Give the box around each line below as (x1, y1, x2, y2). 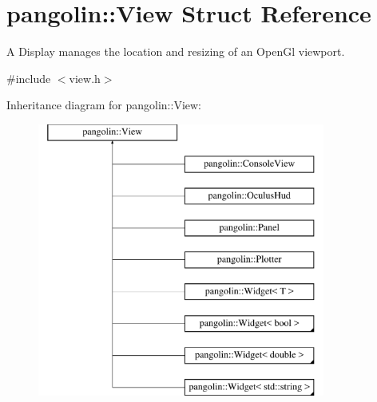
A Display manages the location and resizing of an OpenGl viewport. (6, 43, 345, 60)
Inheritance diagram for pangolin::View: (6, 97, 201, 113)
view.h (69, 69, 101, 86)
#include (6, 69, 51, 86)
